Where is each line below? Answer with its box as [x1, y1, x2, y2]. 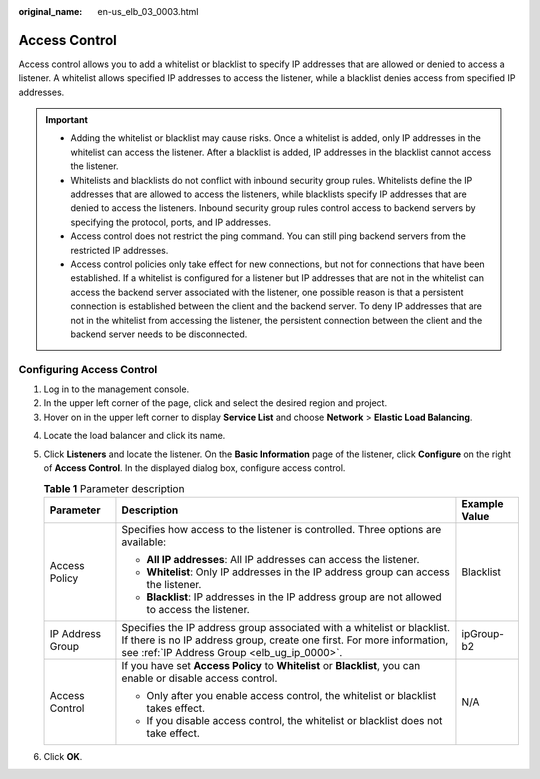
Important [45, 114, 89, 126]
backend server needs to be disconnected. [70, 328, 248, 340]
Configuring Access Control [18, 362, 158, 376]
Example [461, 496, 504, 510]
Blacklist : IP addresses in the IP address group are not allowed [146, 590, 442, 604]
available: [121, 535, 167, 549]
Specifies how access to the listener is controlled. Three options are [121, 522, 442, 536]
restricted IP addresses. [70, 244, 169, 256]
